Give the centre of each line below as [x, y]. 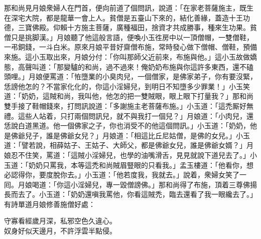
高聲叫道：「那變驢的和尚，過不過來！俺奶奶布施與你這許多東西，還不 [132, 66]
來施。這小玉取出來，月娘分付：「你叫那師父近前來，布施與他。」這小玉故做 [127, 56]
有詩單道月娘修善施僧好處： [50, 204]
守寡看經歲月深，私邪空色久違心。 [60, 221]
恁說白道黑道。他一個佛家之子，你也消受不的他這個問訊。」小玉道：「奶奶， [127, 126]
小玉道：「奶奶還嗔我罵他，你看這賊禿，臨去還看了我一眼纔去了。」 [148, 194]
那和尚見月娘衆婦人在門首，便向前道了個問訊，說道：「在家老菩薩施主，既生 [129, 8]
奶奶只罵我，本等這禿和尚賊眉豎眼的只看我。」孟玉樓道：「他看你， [137, 165]
